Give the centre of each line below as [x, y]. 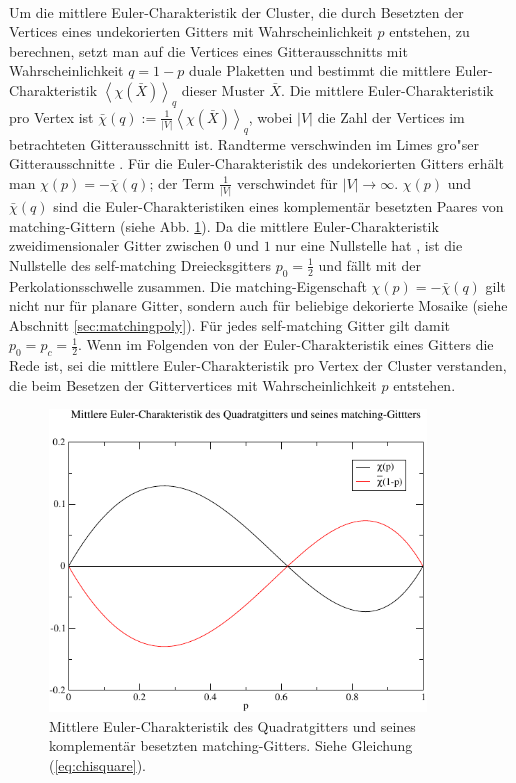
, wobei [270, 116]
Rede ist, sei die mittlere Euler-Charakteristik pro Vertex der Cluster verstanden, [258, 365]
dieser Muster [223, 89]
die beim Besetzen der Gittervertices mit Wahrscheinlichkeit [193, 384]
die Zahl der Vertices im [391, 116]
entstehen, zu [429, 31]
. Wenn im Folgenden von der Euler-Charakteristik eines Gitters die [286, 344]
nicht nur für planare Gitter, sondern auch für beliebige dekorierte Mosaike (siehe [258, 305]
